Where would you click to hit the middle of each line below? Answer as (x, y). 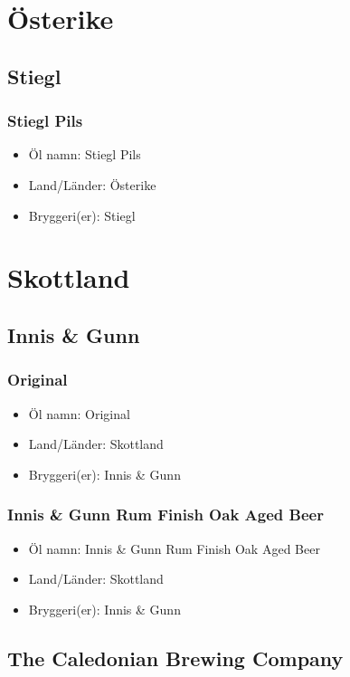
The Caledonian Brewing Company (175, 658)
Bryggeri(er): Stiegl (82, 215)
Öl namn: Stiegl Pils (85, 154)
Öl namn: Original (79, 413)
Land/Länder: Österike (92, 184)
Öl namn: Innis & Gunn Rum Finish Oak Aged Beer (174, 548)
